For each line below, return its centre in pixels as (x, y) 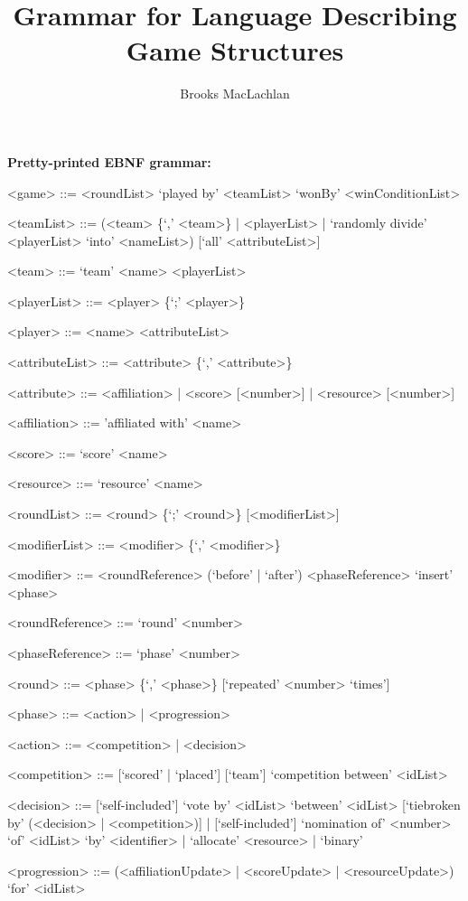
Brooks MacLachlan (235, 94)
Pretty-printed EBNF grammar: (109, 161)
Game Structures (235, 50)
